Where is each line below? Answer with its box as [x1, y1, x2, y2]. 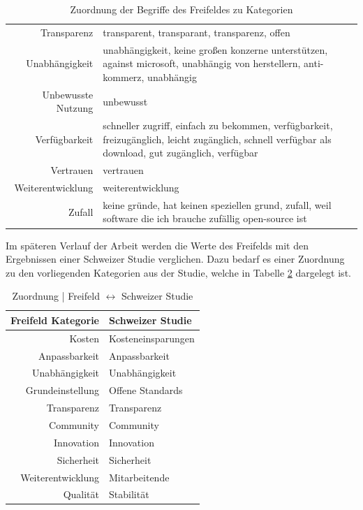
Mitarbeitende [109, 469, 170, 484]
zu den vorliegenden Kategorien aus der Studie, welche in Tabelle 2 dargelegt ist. [6, 265, 351, 279]
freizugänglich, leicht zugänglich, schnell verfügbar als [103, 131, 332, 146]
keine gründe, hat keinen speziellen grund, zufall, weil [103, 197, 332, 212]
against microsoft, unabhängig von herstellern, [103, 56, 301, 71]
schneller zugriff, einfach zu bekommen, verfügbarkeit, [103, 118, 333, 133]
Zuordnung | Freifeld [12, 289, 100, 303]
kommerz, [103, 69, 145, 84]
